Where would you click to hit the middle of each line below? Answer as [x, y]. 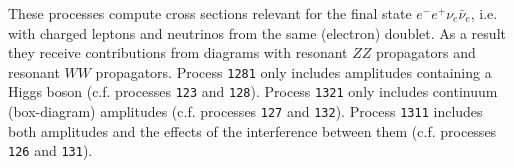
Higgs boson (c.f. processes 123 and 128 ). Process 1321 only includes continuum [253, 91]
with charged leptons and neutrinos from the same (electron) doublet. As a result [257, 32]
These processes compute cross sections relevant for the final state [210, 13]
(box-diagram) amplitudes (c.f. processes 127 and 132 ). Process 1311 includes [245, 111]
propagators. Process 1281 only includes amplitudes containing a [293, 71]
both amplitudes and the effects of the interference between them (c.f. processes [252, 130]
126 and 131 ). [50, 150]
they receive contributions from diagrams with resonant [178, 52]
